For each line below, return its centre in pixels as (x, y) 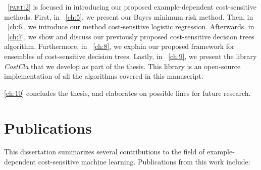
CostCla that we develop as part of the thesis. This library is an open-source (122, 66)
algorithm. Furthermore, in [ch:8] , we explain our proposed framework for (119, 46)
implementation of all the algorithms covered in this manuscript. (104, 76)
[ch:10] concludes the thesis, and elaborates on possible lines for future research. (127, 93)
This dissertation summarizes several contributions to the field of (105, 152)
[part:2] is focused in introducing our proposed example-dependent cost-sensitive (132, 7)
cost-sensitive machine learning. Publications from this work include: (144, 162)
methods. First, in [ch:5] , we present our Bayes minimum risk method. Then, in (129, 16)
